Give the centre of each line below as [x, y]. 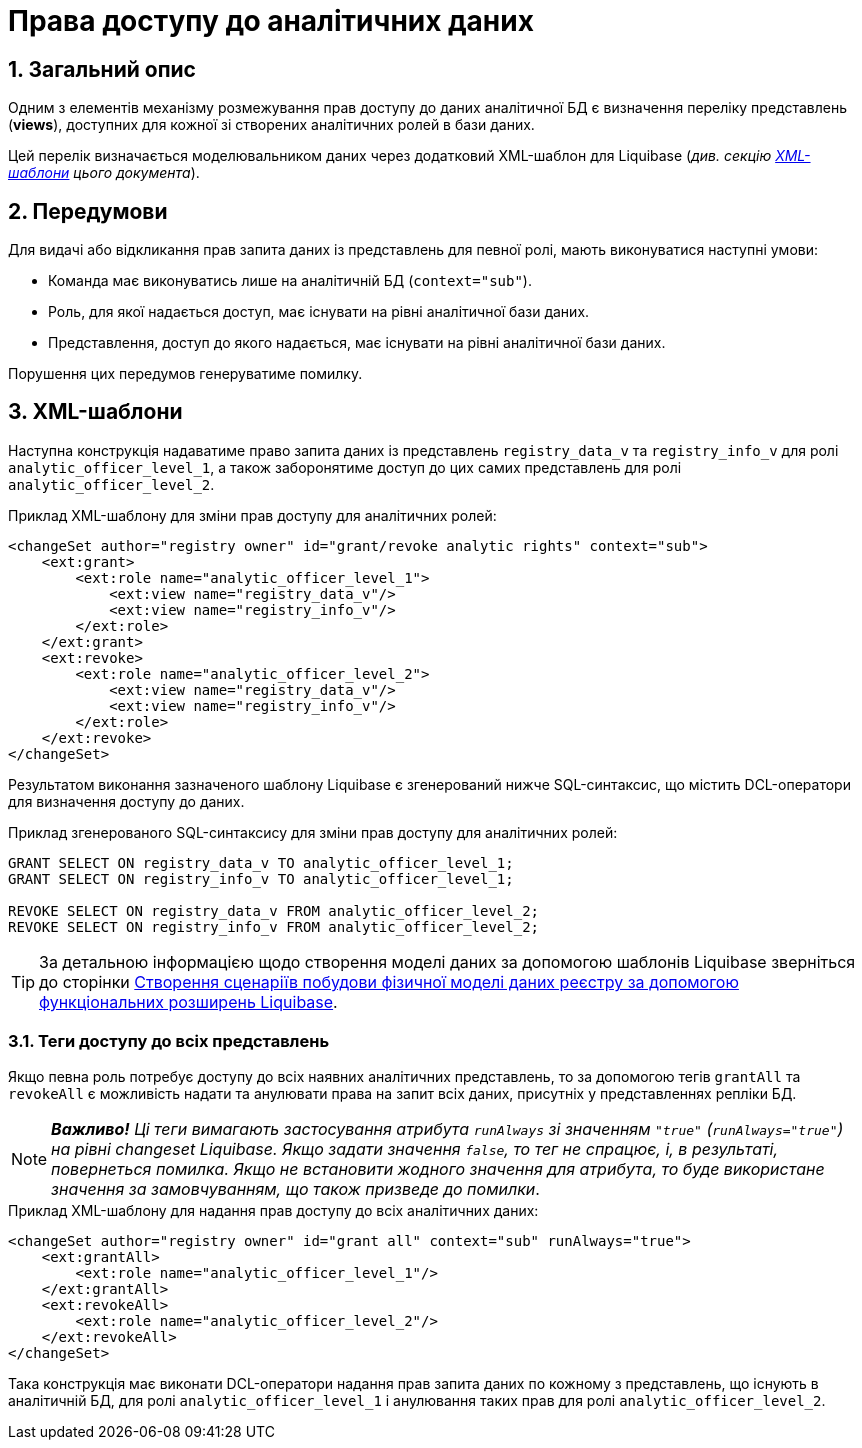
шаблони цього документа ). [104, 173]
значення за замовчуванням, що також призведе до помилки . [295, 1188]
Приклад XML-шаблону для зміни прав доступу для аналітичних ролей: [252, 515]
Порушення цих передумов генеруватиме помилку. [185, 374]
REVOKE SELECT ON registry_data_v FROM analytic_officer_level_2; [274, 910]
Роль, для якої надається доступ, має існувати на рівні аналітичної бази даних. [319, 312]
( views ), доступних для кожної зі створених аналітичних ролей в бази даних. [271, 125]
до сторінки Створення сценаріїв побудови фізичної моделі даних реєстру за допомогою [389, 981]
